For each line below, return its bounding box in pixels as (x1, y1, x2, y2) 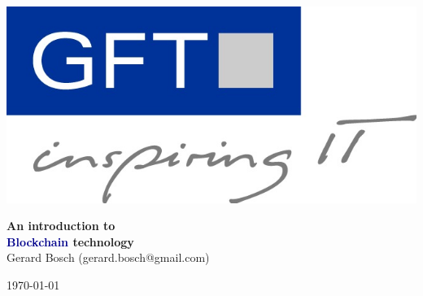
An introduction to (7, 217, 116, 234)
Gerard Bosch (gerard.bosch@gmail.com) (7, 249, 210, 266)
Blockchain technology (7, 233, 134, 250)
